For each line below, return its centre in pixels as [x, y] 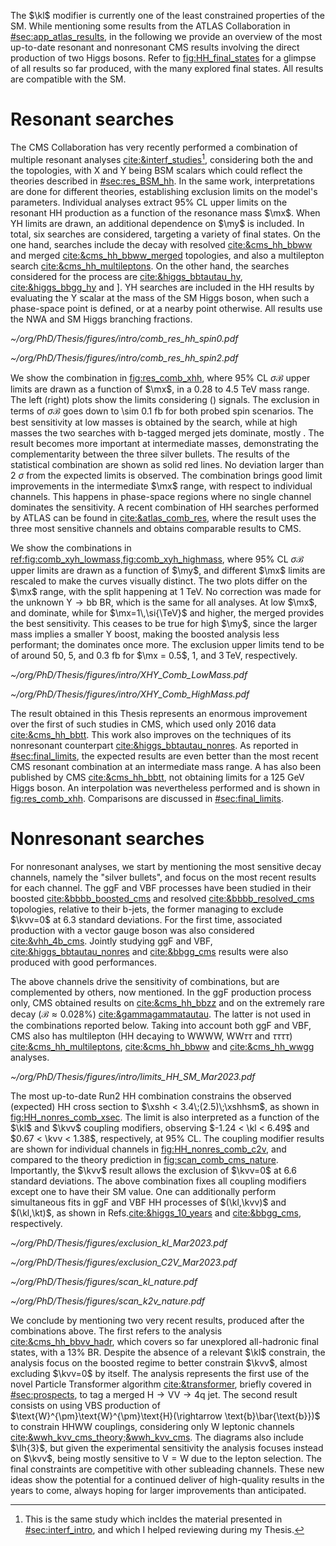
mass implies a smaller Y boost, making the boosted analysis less [145, 634]
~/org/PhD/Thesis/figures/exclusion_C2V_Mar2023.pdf [124, 1262]
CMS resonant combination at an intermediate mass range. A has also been [166, 766]
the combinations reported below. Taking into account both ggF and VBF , [161, 1025]
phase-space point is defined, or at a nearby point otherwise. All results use [166, 308]
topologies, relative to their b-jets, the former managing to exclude [147, 909]
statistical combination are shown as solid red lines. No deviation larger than [167, 464]
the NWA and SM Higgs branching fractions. [101, 319]
